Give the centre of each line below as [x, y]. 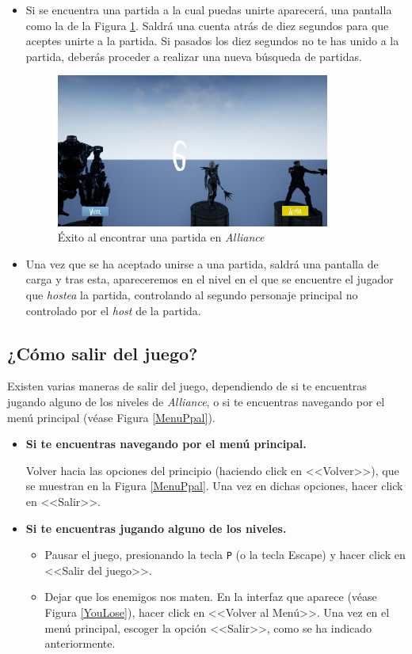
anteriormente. [80, 643]
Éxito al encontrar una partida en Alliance [161, 237]
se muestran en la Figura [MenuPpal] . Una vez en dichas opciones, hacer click [214, 486]
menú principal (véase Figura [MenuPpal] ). [111, 417]
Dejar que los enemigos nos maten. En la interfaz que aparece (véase [211, 597]
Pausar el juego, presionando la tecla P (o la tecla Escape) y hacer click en [225, 555]
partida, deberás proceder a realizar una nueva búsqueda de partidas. [194, 56]
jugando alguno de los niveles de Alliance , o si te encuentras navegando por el [196, 402]
